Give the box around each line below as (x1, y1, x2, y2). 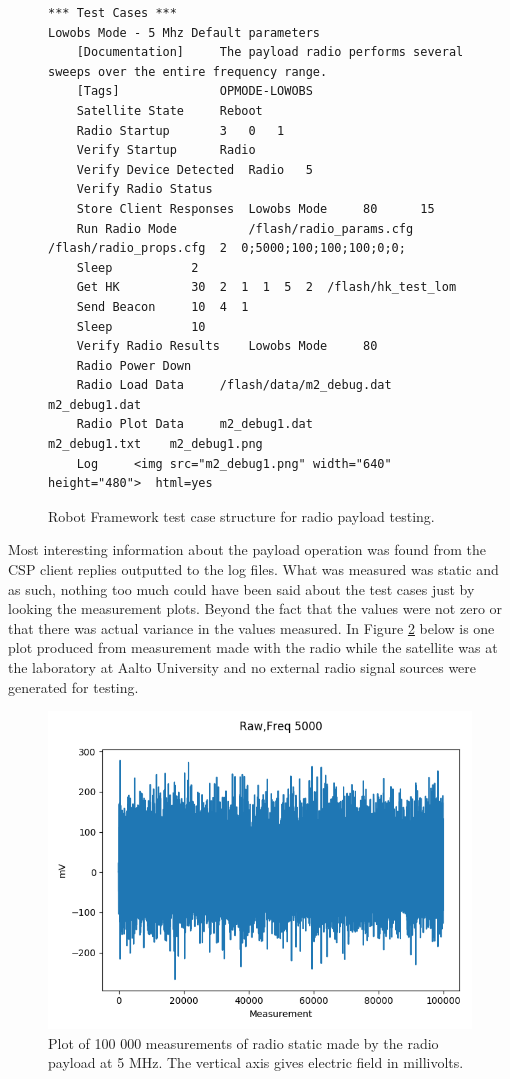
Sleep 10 (76, 319, 206, 334)
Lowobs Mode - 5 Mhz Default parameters (48, 25, 321, 40)
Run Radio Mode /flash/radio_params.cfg (76, 221, 414, 236)
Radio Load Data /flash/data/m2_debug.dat (76, 378, 392, 393)
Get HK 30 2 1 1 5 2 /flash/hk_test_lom (76, 280, 457, 295)
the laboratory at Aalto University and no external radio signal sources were (8, 657, 477, 677)
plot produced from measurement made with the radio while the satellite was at (8, 637, 498, 658)
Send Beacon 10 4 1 (76, 299, 249, 314)
